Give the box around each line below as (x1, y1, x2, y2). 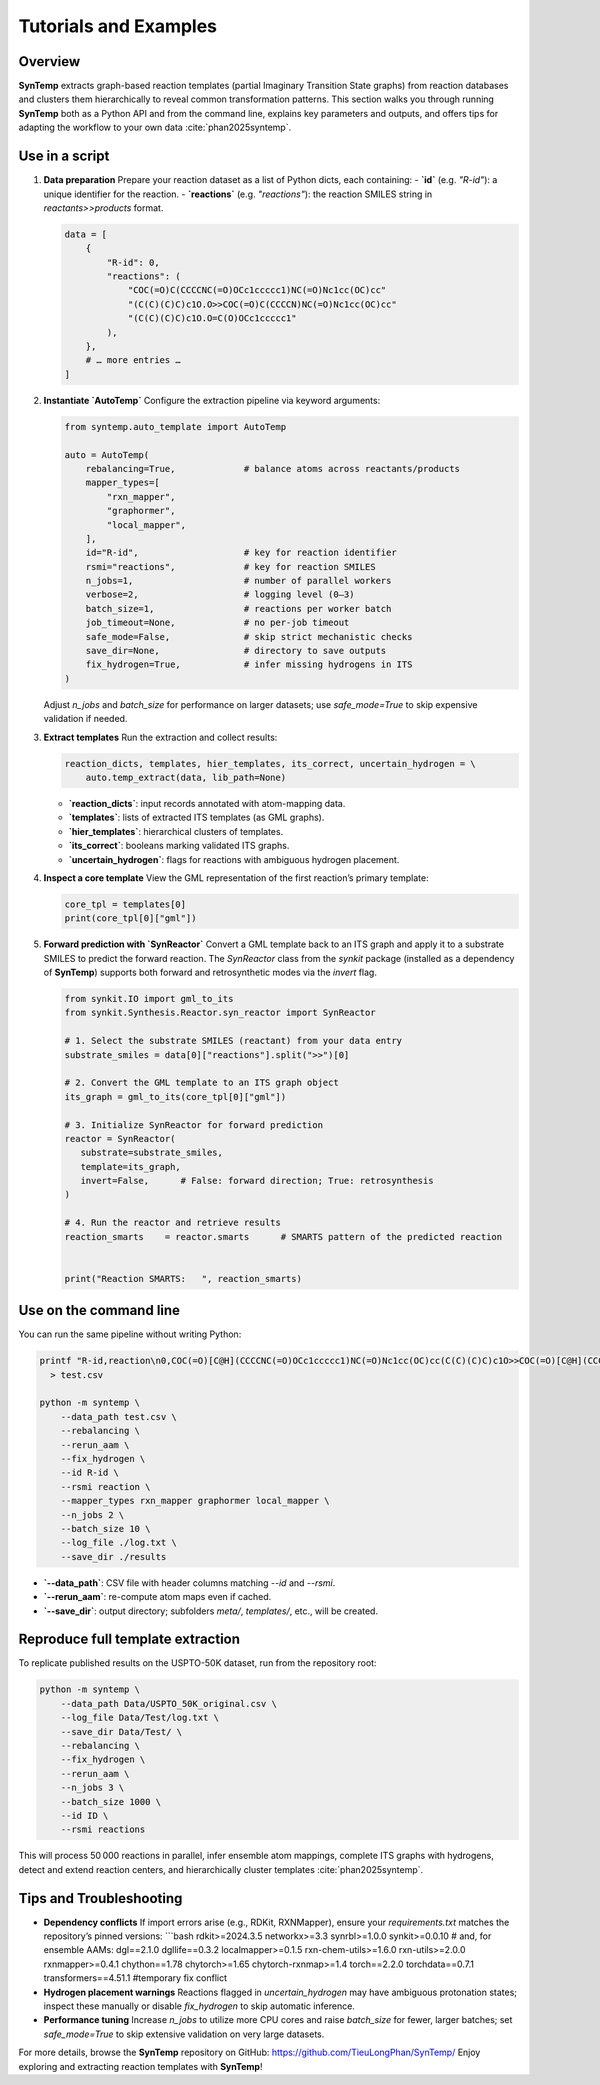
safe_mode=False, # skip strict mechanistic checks (85, 631, 413, 642)
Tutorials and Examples (18, 15, 218, 37)
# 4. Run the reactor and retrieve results (64, 1217, 282, 1229)
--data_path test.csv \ (60, 1411, 177, 1422)
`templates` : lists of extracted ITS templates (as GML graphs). (68, 811, 325, 824)
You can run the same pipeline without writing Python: (18, 1328, 242, 1340)
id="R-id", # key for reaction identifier (85, 547, 397, 559)
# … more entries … (85, 355, 182, 366)
